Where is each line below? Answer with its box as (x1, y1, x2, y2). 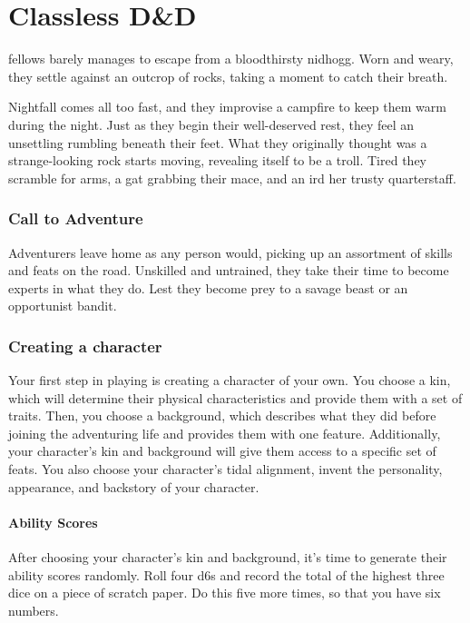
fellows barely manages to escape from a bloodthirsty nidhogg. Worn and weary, (8, 49, 454, 68)
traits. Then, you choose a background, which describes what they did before (8, 406, 436, 425)
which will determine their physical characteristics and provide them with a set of (8, 388, 463, 407)
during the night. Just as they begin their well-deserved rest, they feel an (8, 114, 415, 133)
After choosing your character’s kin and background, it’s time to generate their (8, 548, 447, 567)
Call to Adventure (8, 207, 143, 230)
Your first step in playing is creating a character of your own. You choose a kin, (8, 371, 451, 390)
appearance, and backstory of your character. (8, 477, 259, 496)
